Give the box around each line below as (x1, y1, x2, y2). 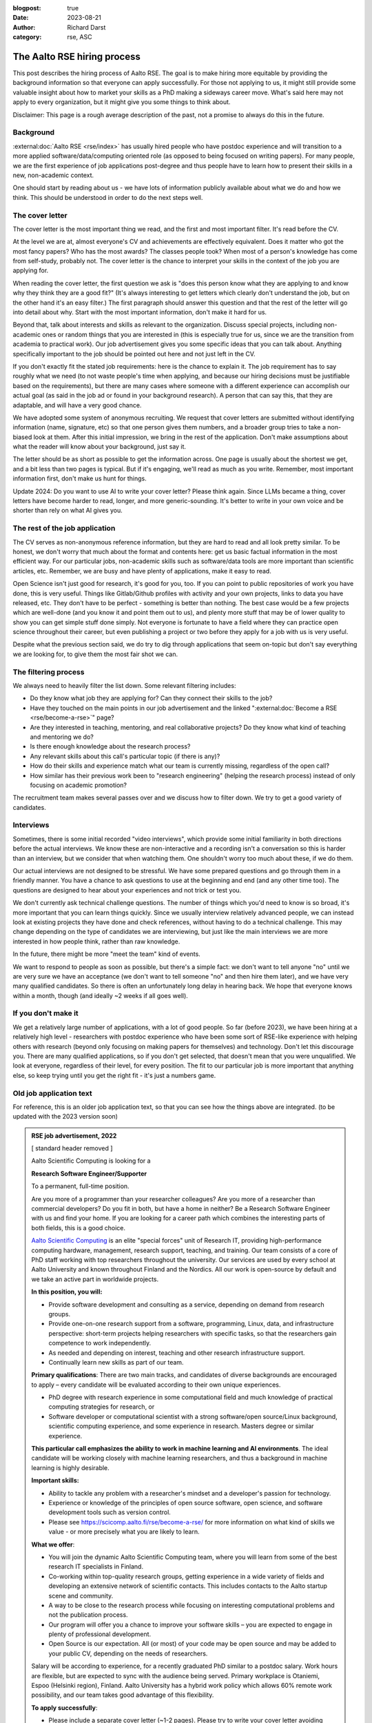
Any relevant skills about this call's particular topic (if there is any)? (30, 752, 220, 760)
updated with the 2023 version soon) (12, 1112, 118, 1121)
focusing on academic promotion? (30, 781, 127, 789)
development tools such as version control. (48, 1508, 172, 1516)
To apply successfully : (31, 1703, 98, 1712)
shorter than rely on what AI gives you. (12, 507, 123, 515)
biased (12, 433, 32, 441)
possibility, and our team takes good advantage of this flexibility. (31, 1691, 214, 1699)
